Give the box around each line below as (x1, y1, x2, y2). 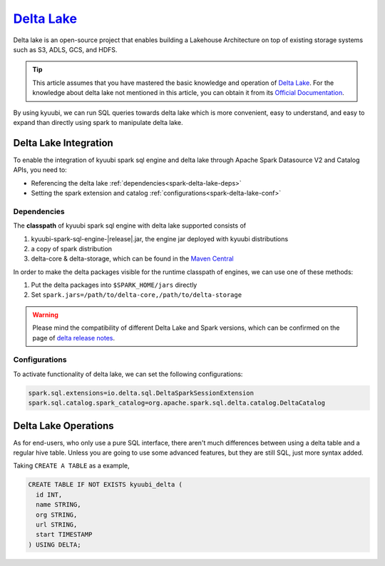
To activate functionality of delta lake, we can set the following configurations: (13, 370, 243, 378)
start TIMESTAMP (36, 530, 93, 539)
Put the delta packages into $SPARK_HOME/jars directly (31, 281, 197, 289)
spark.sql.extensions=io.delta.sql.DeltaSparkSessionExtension (28, 389, 255, 397)
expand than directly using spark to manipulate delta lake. (13, 118, 183, 126)
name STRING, (36, 500, 81, 509)
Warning (32, 310, 58, 319)
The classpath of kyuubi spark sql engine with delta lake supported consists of (13, 221, 246, 230)
